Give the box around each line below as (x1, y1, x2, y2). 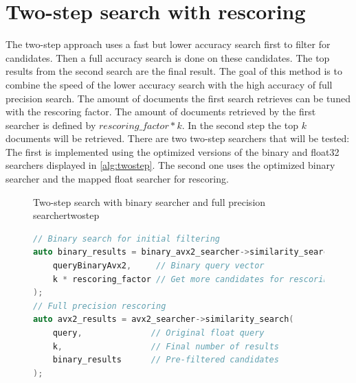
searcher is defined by (5, 117, 96, 132)
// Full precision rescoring (33, 301, 166, 311)
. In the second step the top (181, 117, 298, 132)
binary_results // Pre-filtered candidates (52, 355, 279, 365)
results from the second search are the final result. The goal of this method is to (5, 64, 342, 78)
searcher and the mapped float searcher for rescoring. (5, 172, 229, 186)
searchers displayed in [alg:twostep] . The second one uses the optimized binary (5, 158, 335, 172)
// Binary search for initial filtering (33, 233, 221, 244)
